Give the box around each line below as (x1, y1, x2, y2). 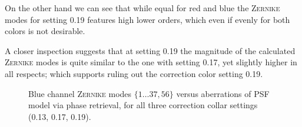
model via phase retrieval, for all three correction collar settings (28, 99, 258, 111)
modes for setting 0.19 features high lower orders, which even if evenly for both (5, 13, 290, 25)
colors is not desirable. (5, 25, 85, 37)
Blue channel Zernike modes (28, 87, 132, 99)
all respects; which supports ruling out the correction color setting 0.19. (5, 67, 263, 79)
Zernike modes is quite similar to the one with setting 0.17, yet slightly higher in (5, 56, 297, 68)
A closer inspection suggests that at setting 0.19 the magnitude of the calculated (5, 44, 296, 56)
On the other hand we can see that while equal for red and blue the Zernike (5, 2, 280, 14)
